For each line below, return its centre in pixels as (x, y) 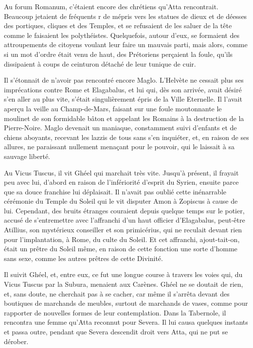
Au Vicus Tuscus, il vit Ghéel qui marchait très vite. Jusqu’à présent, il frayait (121, 172)
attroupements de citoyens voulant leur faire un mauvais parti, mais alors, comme (126, 44)
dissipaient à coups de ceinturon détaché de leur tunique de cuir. (100, 63)
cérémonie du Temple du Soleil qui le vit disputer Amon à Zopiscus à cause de (121, 201)
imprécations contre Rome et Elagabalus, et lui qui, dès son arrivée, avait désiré (123, 89)
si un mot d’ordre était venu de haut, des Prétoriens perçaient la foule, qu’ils (118, 54)
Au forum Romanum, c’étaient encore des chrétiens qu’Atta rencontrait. (111, 6)
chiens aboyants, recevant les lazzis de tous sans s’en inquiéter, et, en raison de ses (126, 137)
